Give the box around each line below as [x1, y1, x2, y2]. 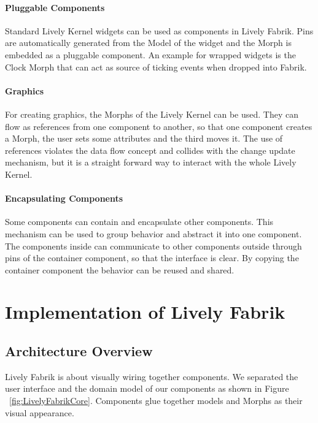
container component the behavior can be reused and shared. [5, 263, 235, 276]
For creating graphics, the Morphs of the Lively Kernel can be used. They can [5, 107, 298, 120]
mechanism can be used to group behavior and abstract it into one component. [5, 227, 302, 240]
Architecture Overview [5, 341, 153, 360]
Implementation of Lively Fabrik [5, 299, 285, 324]
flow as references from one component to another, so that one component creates [5, 120, 312, 132]
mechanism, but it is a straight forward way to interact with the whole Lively [5, 156, 297, 169]
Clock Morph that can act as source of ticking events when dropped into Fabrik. [5, 60, 307, 73]
